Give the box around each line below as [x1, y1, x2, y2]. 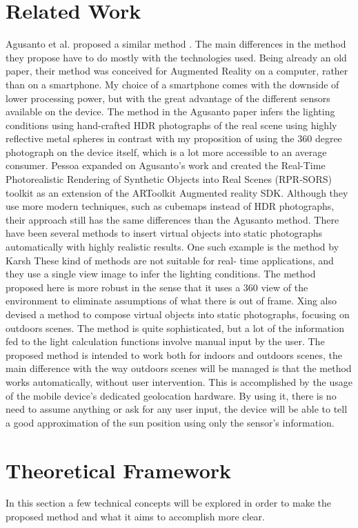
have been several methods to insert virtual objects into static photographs [6, 226, 323, 240]
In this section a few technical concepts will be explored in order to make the [6, 496, 332, 510]
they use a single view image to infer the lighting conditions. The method [6, 266, 316, 281]
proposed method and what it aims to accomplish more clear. [6, 509, 265, 524]
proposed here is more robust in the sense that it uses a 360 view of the [6, 280, 308, 294]
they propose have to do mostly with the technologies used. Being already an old [6, 50, 347, 64]
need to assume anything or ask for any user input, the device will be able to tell [6, 402, 348, 416]
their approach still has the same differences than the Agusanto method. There [6, 212, 339, 226]
